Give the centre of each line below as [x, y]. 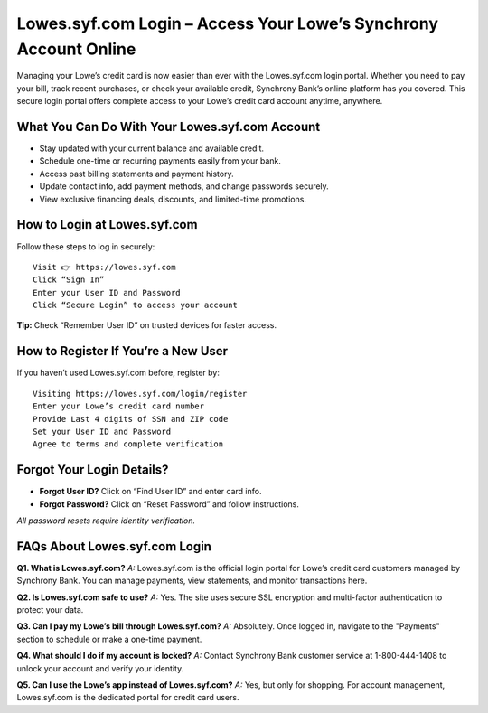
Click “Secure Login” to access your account [136, 305]
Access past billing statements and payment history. [136, 174]
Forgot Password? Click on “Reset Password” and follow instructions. [169, 504]
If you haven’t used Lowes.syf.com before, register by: [118, 373]
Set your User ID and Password [102, 431]
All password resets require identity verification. [106, 521]
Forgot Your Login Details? [93, 470]
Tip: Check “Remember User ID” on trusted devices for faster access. [147, 325]
